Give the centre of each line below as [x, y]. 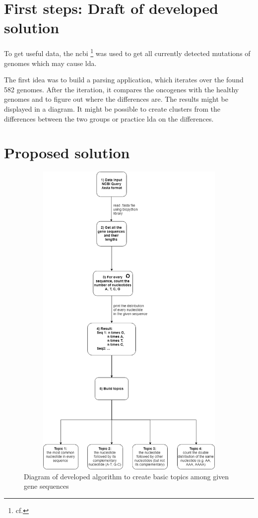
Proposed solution [67, 153]
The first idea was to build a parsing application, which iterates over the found [124, 80]
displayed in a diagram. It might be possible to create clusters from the [112, 108]
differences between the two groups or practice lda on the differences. [109, 118]
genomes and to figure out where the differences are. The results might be [116, 99]
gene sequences [46, 486]
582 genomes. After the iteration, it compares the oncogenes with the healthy [122, 89]
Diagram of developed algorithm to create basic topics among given [127, 476]
